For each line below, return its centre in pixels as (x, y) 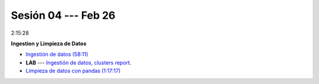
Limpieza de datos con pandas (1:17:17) (73, 71)
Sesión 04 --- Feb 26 (63, 15)
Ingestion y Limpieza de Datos (49, 43)
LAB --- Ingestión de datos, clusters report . (79, 62)
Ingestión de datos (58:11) (57, 54)
